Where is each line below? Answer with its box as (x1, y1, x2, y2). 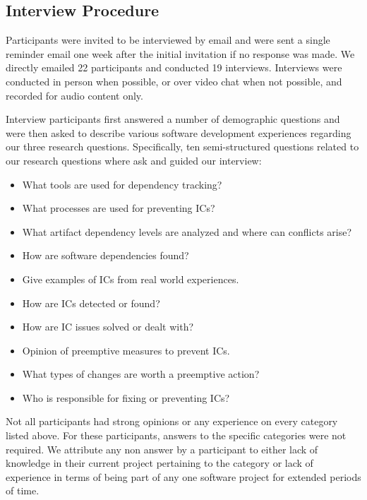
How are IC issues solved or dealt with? (22, 319, 194, 334)
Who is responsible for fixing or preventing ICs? (22, 390, 230, 405)
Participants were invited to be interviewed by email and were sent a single (6, 32, 330, 47)
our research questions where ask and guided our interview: (6, 153, 262, 167)
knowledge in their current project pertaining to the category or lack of (6, 456, 313, 470)
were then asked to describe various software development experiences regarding (6, 125, 351, 140)
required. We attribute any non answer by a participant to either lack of (6, 441, 318, 456)
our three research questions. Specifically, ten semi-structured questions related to (6, 139, 359, 154)
